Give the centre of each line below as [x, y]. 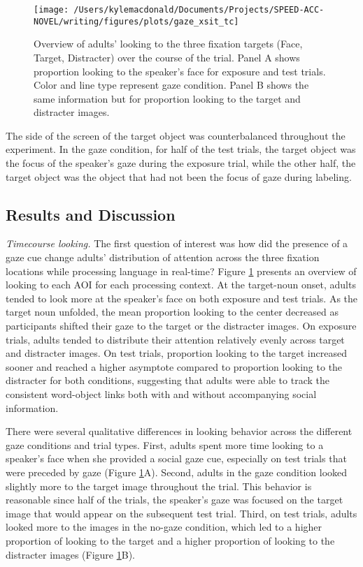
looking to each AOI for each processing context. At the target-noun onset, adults [181, 285]
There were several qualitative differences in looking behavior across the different [179, 431]
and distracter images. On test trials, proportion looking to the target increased [176, 353]
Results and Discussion [91, 214]
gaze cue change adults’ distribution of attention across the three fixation [163, 257]
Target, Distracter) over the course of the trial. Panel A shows [167, 57]
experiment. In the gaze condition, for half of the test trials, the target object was [181, 149]
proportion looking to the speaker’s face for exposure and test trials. [180, 71]
